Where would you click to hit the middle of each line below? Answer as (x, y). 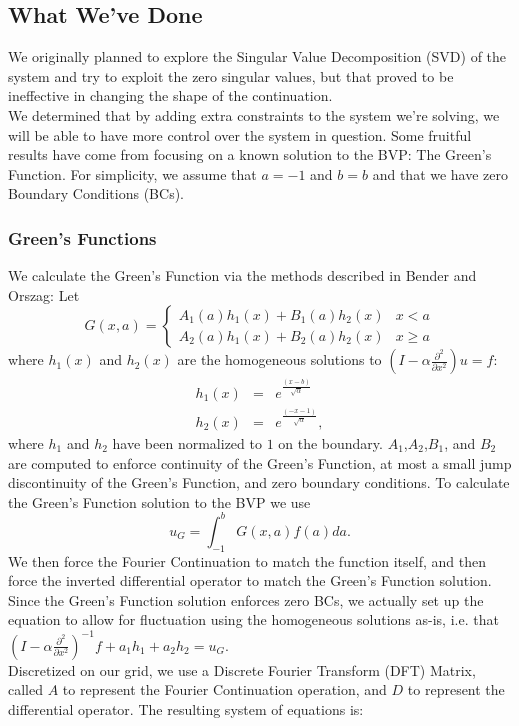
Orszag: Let (44, 294)
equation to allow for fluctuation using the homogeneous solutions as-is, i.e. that (253, 619)
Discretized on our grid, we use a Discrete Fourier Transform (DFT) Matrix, (242, 669)
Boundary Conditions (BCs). (96, 193)
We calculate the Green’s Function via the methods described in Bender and (242, 275)
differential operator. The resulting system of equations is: (186, 708)
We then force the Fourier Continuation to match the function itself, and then (247, 560)
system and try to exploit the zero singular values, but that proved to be (231, 75)
